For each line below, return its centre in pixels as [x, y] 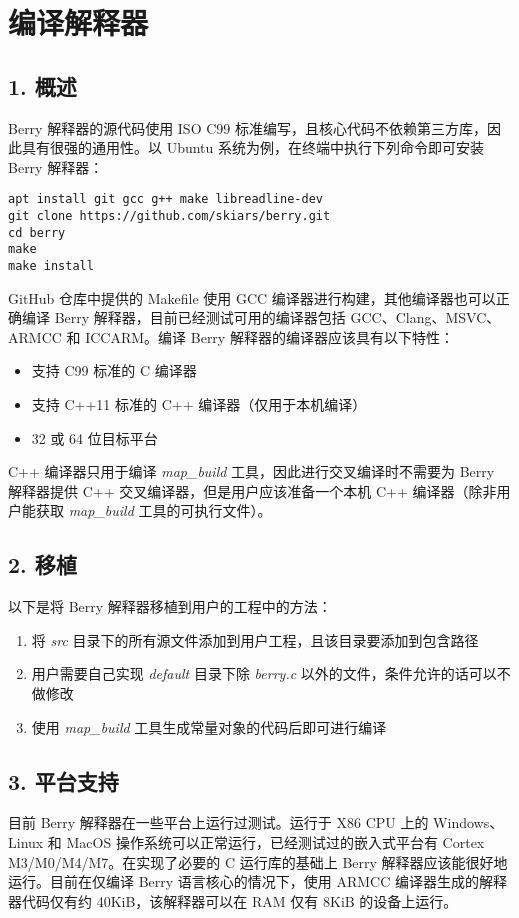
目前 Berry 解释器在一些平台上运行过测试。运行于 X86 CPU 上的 [218, 822]
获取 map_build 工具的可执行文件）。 [153, 510]
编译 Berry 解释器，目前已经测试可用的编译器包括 [183, 317]
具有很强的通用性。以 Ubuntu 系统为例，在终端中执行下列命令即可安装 [253, 147]
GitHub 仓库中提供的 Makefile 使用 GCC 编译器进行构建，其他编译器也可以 [252, 297]
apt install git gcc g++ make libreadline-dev [165, 199]
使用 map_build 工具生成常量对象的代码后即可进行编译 [209, 726]
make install [51, 265]
